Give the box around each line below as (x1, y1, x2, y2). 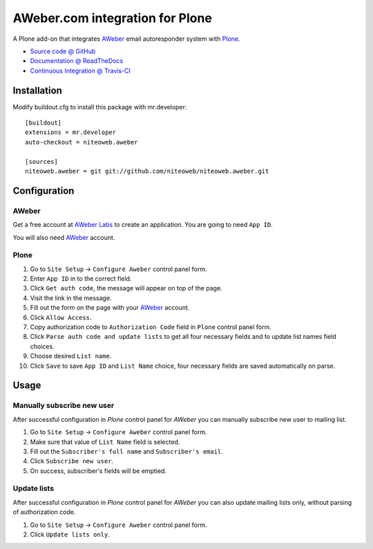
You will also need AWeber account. (12, 233, 115, 241)
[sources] (25, 158, 58, 165)
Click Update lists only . (30, 530, 110, 539)
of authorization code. (12, 508, 76, 517)
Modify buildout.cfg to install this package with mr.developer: (12, 102, 187, 111)
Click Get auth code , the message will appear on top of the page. (30, 284, 222, 292)
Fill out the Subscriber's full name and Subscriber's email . (30, 447, 224, 456)
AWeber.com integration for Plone (12, 10, 212, 26)
